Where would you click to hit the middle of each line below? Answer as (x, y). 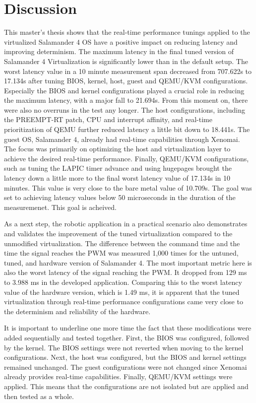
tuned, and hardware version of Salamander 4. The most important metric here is (128, 262)
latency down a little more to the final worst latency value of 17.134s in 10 (117, 178)
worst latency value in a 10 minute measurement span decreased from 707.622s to (128, 71)
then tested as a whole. (39, 396)
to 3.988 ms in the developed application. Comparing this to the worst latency (123, 282)
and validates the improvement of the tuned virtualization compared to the (118, 233)
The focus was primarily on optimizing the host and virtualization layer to (117, 149)
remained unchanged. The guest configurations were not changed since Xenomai (126, 367)
